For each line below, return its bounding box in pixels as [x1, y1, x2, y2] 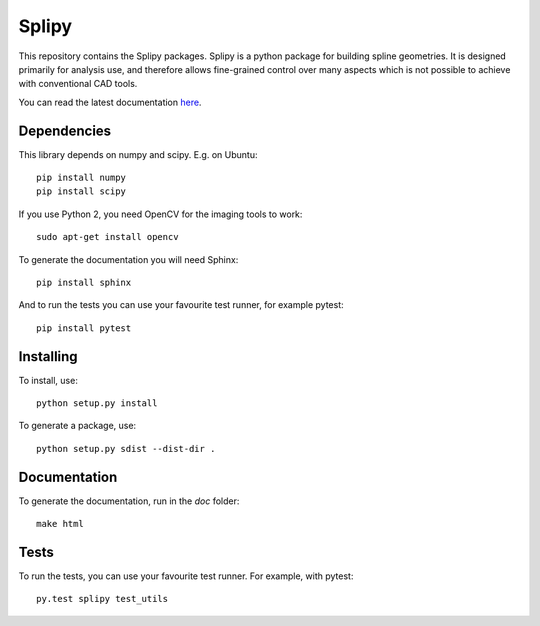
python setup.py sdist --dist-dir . [36, 443, 216, 454]
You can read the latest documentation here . [18, 96, 202, 108]
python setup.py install [36, 398, 158, 409]
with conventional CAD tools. [18, 78, 138, 90]
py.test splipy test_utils [36, 593, 169, 605]
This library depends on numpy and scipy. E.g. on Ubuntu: [18, 148, 258, 160]
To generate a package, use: [18, 420, 137, 432]
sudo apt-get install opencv [36, 231, 179, 243]
